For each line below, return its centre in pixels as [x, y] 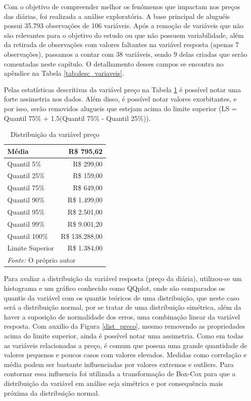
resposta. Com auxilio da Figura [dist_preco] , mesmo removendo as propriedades [125, 326]
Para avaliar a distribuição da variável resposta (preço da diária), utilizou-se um [123, 278]
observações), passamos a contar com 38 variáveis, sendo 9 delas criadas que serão [125, 54]
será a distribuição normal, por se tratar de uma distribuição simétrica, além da [123, 307]
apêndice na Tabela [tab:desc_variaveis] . [64, 73]
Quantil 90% [26, 200]
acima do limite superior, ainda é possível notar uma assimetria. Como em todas [124, 335]
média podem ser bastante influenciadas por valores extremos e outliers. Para [119, 364]
